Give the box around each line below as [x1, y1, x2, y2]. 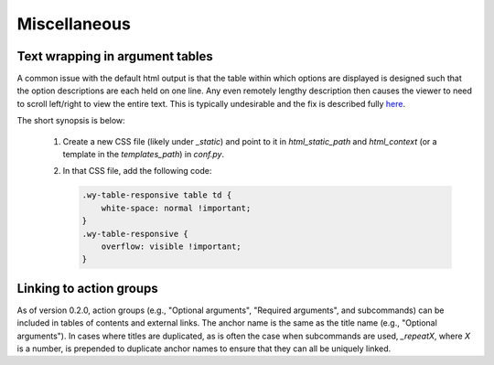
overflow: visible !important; [101, 241, 242, 252]
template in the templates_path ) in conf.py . [62, 149, 224, 160]
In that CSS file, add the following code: [62, 166, 212, 177]
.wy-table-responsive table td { [81, 190, 232, 200]
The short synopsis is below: [16, 115, 125, 126]
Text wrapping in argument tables [16, 48, 214, 64]
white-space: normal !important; [101, 202, 252, 213]
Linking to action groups [16, 280, 159, 296]
